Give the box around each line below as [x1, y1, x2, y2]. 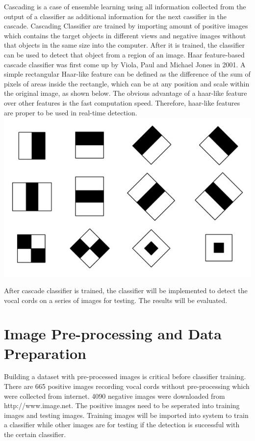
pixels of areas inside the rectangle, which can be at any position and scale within [4, 78, 250, 88]
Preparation [4, 343, 86, 363]
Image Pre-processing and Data [4, 324, 222, 344]
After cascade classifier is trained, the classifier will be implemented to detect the [4, 285, 248, 295]
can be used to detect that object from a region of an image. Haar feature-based [4, 49, 245, 59]
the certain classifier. [4, 429, 66, 440]
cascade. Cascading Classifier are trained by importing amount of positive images [4, 21, 248, 31]
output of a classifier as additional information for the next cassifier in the [4, 11, 227, 21]
